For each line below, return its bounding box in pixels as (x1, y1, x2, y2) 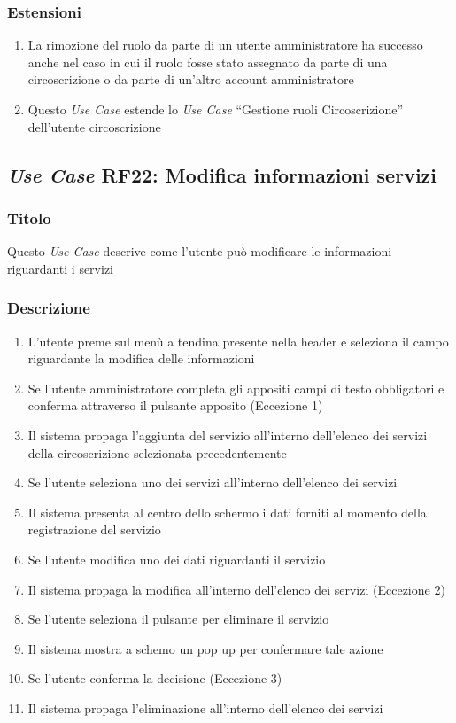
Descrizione (7, 297, 90, 319)
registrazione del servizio (27, 520, 161, 539)
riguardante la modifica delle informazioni (27, 349, 255, 368)
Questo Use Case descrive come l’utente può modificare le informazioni (7, 242, 392, 260)
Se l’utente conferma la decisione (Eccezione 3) (27, 669, 282, 688)
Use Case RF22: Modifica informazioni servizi (7, 160, 437, 188)
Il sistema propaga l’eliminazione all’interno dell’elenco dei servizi (27, 698, 383, 717)
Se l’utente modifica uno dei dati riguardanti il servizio (27, 549, 326, 568)
